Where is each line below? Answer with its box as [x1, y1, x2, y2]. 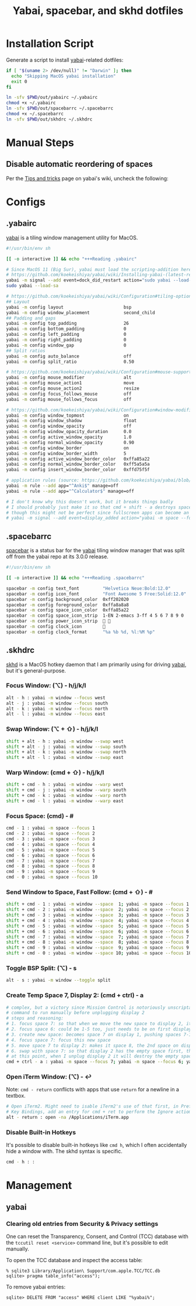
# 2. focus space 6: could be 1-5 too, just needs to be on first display [6, 1026, 192, 1032]
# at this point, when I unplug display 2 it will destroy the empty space [6, 1053, 194, 1060]
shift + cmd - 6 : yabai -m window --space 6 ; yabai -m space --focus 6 [6, 929, 190, 934]
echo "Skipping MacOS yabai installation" [11, 73, 116, 79]
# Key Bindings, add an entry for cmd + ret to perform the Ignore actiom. [6, 1109, 194, 1115]
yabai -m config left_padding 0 [6, 332, 127, 338]
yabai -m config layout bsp [6, 304, 132, 310]
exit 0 [11, 78, 27, 84]
